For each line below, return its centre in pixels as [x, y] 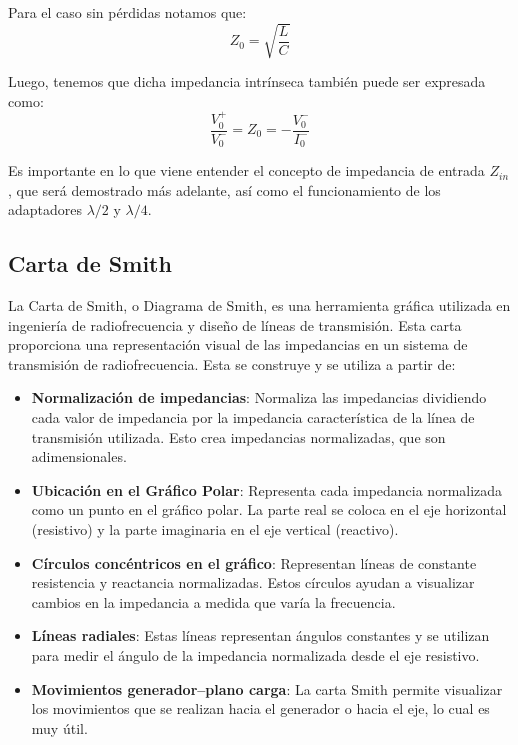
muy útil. [59, 727]
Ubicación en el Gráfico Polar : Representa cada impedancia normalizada [267, 489]
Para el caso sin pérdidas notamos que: [127, 12]
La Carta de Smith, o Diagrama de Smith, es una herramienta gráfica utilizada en [259, 305]
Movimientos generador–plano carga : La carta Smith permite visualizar [267, 688]
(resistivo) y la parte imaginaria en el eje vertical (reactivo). [215, 528]
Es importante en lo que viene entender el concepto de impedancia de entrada [246, 170]
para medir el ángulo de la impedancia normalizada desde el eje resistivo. [255, 654]
